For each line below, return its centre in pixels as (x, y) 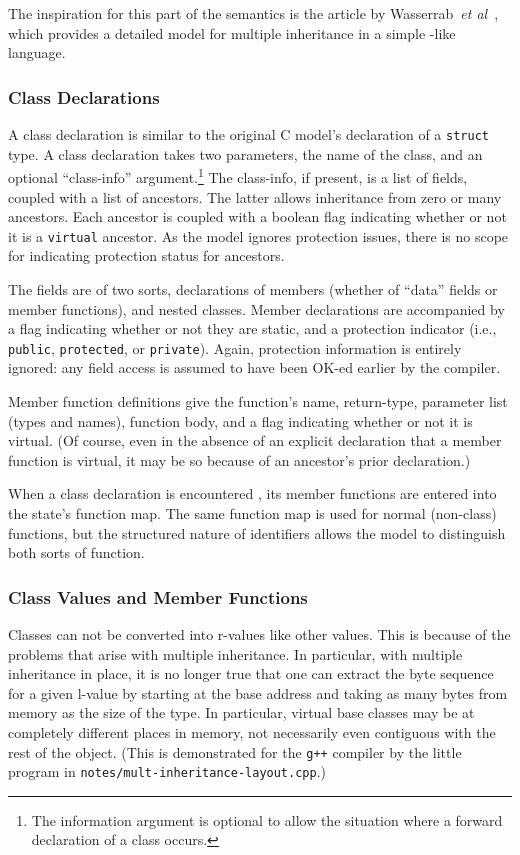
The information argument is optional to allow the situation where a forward (267, 819)
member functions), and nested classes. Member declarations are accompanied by (256, 308)
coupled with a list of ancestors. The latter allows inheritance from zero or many (255, 196)
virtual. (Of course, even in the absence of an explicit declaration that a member (255, 440)
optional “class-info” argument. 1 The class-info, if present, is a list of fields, (238, 175)
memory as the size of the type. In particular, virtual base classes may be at (241, 712)
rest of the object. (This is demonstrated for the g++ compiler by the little (235, 751)
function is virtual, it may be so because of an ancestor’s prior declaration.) (239, 459)
